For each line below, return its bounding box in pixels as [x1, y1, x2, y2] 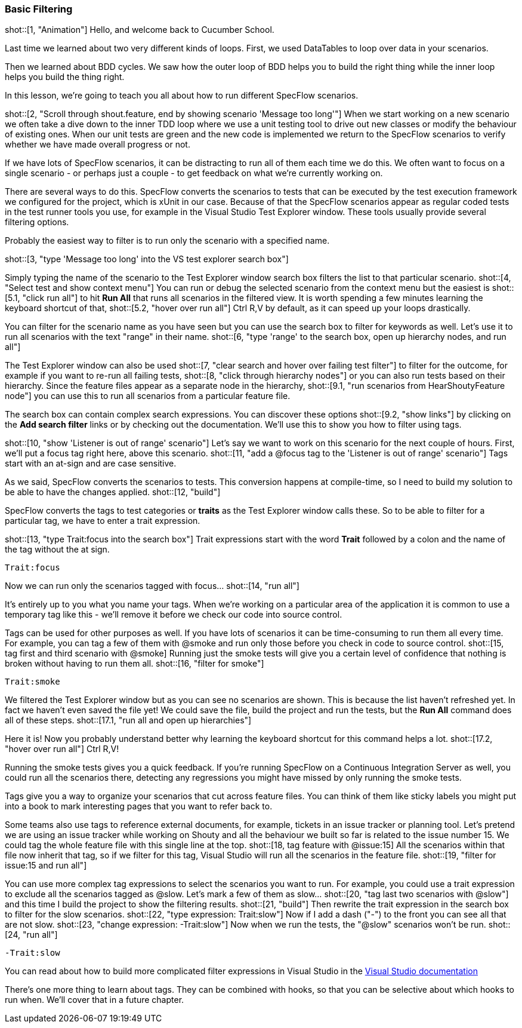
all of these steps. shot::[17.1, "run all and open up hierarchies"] [5, 715, 252, 726]
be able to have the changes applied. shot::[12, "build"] [5, 487, 221, 498]
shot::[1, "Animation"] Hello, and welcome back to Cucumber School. [5, 24, 274, 35]
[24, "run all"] [5, 929, 58, 940]
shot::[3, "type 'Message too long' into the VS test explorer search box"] [5, 254, 289, 265]
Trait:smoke [5, 677, 60, 687]
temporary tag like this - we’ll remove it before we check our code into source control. [5, 609, 342, 620]
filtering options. [5, 217, 69, 228]
